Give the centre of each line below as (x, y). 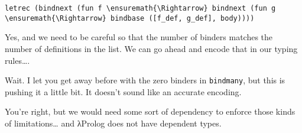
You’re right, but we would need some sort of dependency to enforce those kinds (150, 111)
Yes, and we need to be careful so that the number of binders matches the (139, 37)
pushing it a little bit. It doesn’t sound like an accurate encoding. (123, 91)
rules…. (17, 60)
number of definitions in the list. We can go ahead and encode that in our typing (151, 48)
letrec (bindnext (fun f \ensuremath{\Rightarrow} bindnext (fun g (140, 8)
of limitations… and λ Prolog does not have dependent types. (113, 123)
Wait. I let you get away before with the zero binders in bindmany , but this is (145, 80)
